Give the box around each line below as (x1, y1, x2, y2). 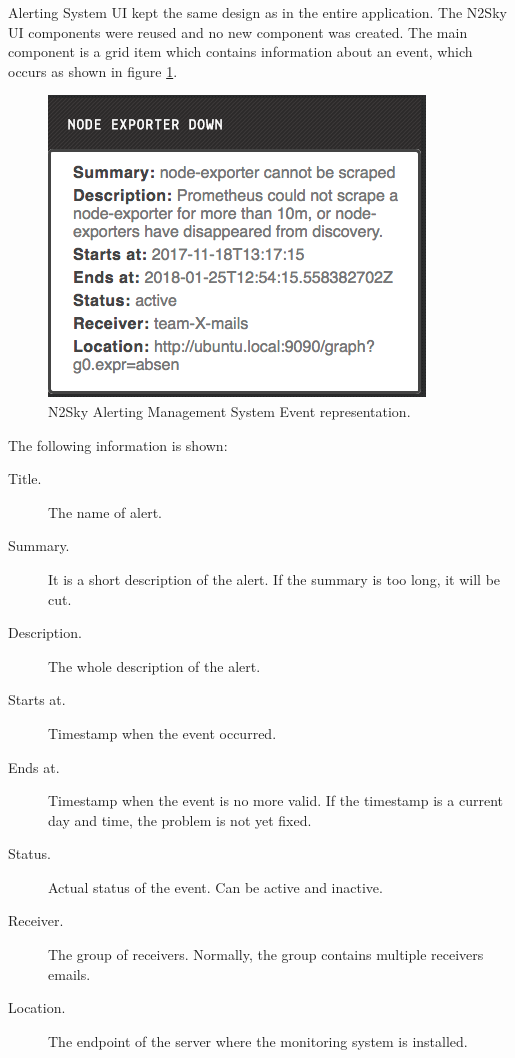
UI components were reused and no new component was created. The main (8, 21, 468, 42)
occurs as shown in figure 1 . (8, 60, 178, 81)
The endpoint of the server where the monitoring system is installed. (48, 1030, 468, 1051)
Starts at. (8, 689, 66, 710)
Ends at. (8, 756, 60, 777)
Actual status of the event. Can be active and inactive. (48, 876, 383, 897)
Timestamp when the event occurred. (48, 722, 277, 743)
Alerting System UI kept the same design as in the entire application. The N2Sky (8, 2, 507, 22)
